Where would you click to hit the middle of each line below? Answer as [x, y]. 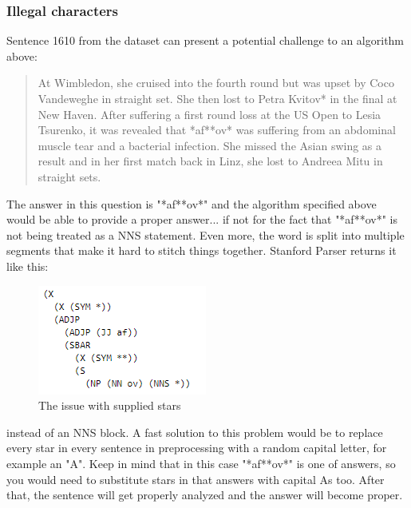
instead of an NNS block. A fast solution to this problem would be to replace [195, 432]
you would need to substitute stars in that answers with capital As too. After [196, 479]
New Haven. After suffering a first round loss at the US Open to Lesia [209, 114]
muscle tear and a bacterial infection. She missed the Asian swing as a [210, 145]
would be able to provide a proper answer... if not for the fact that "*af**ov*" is [202, 219]
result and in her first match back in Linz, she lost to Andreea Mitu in [210, 161]
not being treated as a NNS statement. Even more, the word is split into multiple [205, 234]
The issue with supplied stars [110, 405]
